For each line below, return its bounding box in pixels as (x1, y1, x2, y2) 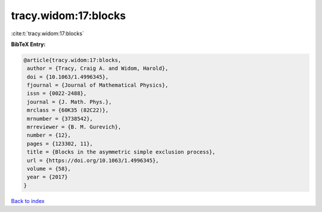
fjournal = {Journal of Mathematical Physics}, (27, 82, 169, 89)
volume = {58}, (27, 165, 72, 172)
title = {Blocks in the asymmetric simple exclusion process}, (27, 149, 216, 155)
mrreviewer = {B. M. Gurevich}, (27, 124, 122, 131)
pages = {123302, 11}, (27, 140, 94, 147)
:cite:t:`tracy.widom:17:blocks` (11, 30, 85, 37)
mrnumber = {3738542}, (27, 115, 94, 122)
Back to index (11, 197, 45, 204)
